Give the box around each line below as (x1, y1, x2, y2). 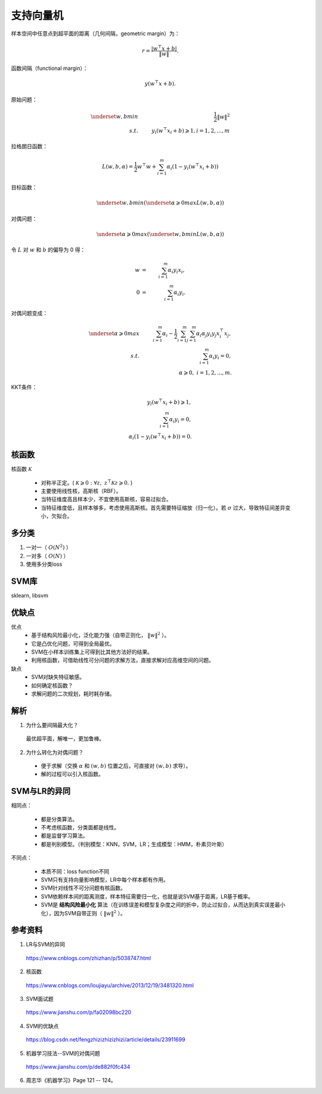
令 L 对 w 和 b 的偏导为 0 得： (11, 246, 86, 253)
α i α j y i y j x (196, 330, 220, 338)
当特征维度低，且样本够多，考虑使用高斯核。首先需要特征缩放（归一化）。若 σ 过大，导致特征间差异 (41, 504, 286, 511)
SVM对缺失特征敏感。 (31, 673, 85, 681)
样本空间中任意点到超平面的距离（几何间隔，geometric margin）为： (11, 30, 180, 37)
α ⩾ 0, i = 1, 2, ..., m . (179, 369, 232, 376)
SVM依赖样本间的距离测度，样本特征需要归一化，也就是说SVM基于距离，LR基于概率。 (41, 893, 253, 900)
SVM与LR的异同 (11, 786, 71, 796)
